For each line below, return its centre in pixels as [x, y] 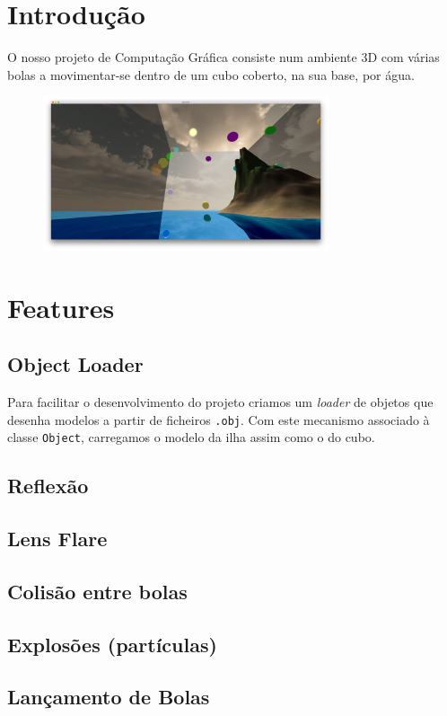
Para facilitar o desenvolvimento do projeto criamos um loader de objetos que [220, 401]
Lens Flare [57, 538]
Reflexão [48, 486]
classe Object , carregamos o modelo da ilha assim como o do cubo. [191, 437]
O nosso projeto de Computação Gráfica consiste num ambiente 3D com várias [223, 57]
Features [61, 307]
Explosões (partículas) [112, 644]
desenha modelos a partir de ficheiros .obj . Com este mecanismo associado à [219, 419]
